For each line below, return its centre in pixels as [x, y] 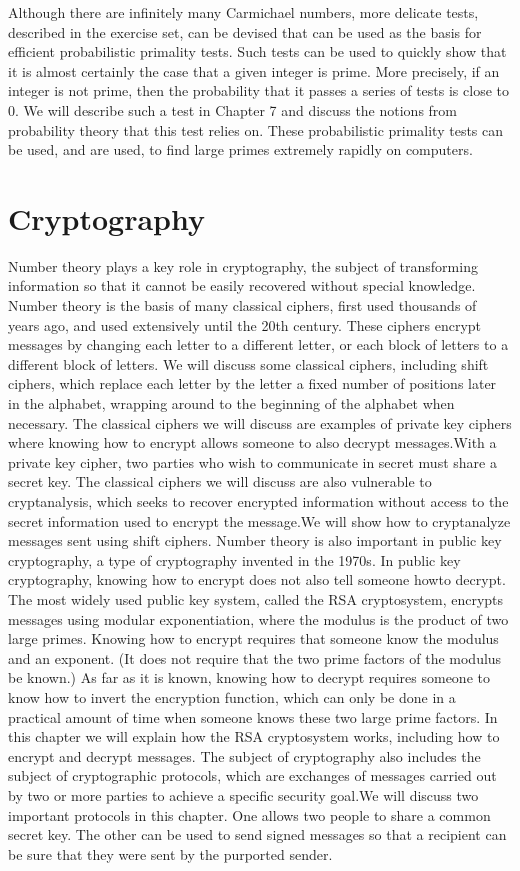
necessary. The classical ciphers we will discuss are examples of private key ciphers [260, 422]
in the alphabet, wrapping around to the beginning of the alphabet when [231, 403]
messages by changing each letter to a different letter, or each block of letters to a [258, 344]
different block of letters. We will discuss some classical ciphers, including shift [248, 363]
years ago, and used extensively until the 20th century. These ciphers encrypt [245, 324]
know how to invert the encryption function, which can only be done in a [232, 696]
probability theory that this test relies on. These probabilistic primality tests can [256, 129]
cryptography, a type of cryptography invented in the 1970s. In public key [234, 559]
